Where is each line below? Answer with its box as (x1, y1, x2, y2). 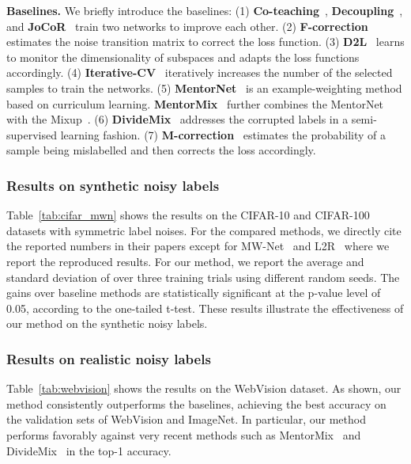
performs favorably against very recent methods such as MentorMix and (6, 426, 361, 443)
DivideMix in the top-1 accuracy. (6, 442, 172, 458)
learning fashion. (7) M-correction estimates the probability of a (60, 126, 386, 143)
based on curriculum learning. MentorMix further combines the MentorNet (6, 95, 384, 112)
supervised (6, 126, 57, 143)
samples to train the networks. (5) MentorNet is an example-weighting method (6, 79, 402, 96)
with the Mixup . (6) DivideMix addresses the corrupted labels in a (6, 111, 349, 127)
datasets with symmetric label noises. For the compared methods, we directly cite (6, 222, 402, 238)
